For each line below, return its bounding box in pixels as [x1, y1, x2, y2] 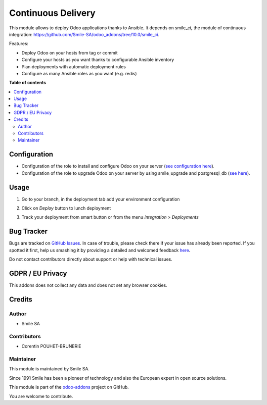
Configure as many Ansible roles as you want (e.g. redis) [21, 70, 137, 76]
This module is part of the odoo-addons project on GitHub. [9, 384, 129, 390]
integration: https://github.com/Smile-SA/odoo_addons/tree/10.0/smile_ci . [9, 31, 160, 37]
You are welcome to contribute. [9, 393, 73, 399]
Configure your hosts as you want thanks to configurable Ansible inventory [21, 57, 174, 63]
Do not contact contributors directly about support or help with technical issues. [9, 256, 173, 262]
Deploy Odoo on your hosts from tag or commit [21, 50, 118, 55]
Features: [9, 41, 29, 47]
